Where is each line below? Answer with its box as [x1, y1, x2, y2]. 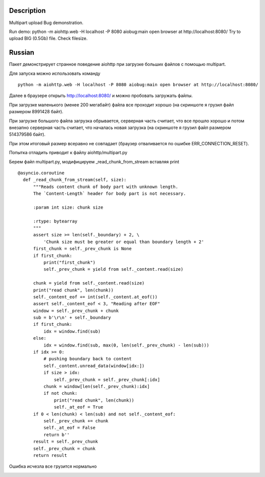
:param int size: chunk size [33, 204, 104, 210]
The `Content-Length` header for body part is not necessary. [33, 191, 186, 196]
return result [33, 452, 67, 458]
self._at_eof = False [43, 425, 96, 431]
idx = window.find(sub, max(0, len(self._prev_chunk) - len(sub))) [43, 342, 210, 348]
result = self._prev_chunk [33, 439, 98, 445]
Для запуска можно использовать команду [9, 70, 101, 76]
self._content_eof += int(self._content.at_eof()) [33, 294, 158, 300]
